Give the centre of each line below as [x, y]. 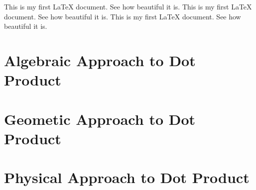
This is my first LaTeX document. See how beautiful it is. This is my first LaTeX [128, 6]
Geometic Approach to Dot [100, 119]
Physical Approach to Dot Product [127, 177]
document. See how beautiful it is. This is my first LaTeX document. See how [123, 16]
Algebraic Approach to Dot [100, 60]
